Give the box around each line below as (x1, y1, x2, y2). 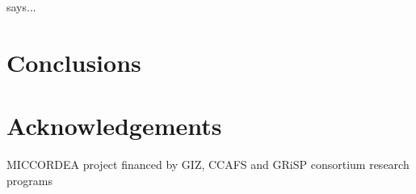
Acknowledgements (6, 109, 222, 142)
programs (6, 171, 53, 188)
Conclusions (6, 45, 141, 78)
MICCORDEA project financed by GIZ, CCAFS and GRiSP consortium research (6, 156, 410, 173)
